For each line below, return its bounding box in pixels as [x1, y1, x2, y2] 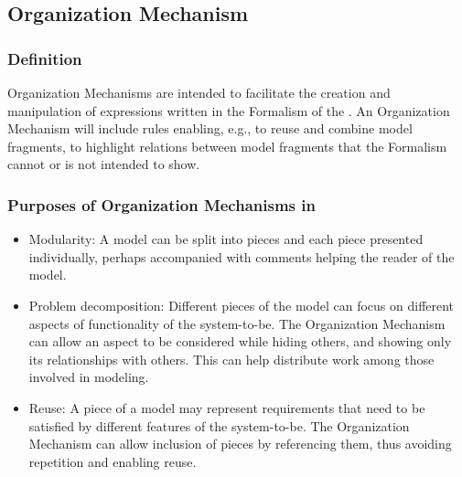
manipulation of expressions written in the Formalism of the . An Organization [7, 101, 450, 120]
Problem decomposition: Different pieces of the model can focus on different [28, 295, 455, 314]
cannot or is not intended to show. [7, 154, 200, 174]
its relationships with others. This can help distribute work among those [28, 349, 435, 368]
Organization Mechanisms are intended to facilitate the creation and [7, 83, 391, 101]
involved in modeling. [28, 367, 149, 387]
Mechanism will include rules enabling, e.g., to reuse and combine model [7, 119, 413, 138]
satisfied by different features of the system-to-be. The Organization [28, 416, 410, 435]
